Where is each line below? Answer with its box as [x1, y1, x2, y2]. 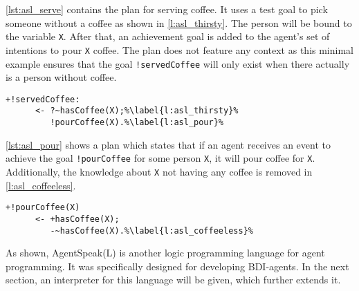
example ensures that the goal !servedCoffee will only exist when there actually [6, 56, 350, 71]
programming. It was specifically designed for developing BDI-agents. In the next [6, 259, 349, 273]
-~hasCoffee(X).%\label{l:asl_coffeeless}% [50, 225, 253, 236]
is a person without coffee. [6, 70, 117, 84]
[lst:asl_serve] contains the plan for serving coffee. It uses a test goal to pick [6, 2, 328, 16]
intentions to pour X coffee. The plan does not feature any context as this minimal [6, 42, 353, 57]
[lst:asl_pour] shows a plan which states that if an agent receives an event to [6, 137, 331, 151]
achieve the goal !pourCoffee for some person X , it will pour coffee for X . [6, 151, 315, 165]
